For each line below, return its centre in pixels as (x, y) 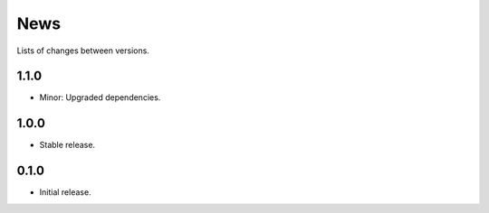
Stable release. (67, 145)
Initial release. (65, 192)
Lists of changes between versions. (83, 51)
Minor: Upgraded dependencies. (100, 97)
